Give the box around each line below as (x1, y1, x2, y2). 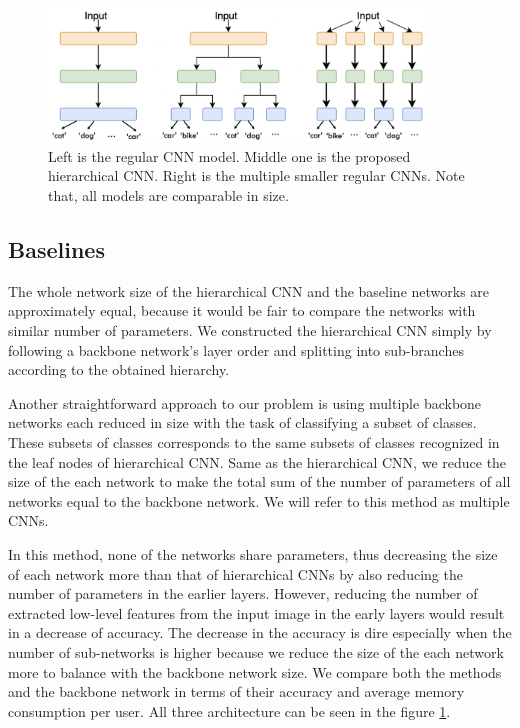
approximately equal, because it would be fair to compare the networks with (8, 300, 476, 321)
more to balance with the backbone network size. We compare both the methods (8, 661, 502, 682)
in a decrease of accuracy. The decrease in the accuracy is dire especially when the (8, 622, 512, 643)
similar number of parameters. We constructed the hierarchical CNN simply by (8, 320, 492, 341)
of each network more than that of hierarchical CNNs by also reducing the (8, 563, 463, 584)
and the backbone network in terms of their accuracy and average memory (8, 681, 465, 702)
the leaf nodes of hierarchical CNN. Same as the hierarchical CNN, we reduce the (8, 451, 507, 472)
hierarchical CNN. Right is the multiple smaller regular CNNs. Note (48, 165, 465, 186)
